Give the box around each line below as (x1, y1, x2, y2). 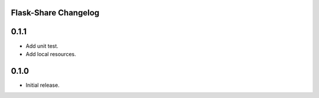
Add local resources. (25, 50, 76, 57)
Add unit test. (25, 42, 58, 50)
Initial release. (25, 81, 60, 89)
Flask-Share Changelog (11, 8, 100, 18)
